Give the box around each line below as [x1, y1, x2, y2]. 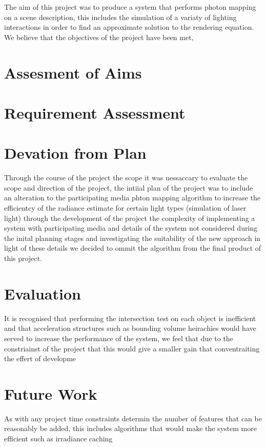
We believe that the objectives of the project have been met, [4, 31, 194, 42]
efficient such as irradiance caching [4, 433, 113, 443]
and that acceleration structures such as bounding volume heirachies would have [4, 323, 256, 333]
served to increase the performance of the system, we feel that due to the [4, 332, 233, 343]
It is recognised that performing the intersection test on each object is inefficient [4, 312, 256, 323]
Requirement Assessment [4, 102, 186, 123]
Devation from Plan [4, 142, 147, 163]
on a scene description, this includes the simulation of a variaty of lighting [4, 11, 237, 22]
